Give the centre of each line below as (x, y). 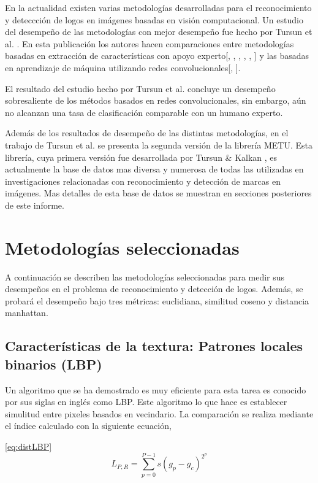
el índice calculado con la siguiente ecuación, (88, 426)
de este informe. (35, 205)
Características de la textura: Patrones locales (154, 346)
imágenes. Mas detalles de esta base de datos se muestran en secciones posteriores (158, 193)
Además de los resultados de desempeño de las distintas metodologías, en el (147, 133)
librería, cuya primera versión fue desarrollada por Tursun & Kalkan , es (141, 157)
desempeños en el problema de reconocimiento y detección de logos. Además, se (154, 289)
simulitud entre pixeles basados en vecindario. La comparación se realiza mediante (159, 413)
